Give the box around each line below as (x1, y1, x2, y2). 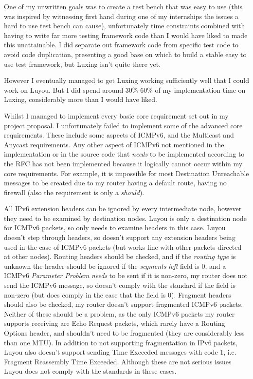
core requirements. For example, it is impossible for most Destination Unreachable (4, 168, 249, 178)
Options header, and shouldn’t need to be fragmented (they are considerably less (4, 328, 245, 338)
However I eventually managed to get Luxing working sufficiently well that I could (4, 75, 249, 85)
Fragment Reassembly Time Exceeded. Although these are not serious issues (4, 356, 232, 366)
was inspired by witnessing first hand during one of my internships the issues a (4, 11, 238, 21)
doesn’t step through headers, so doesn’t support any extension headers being (4, 232, 235, 242)
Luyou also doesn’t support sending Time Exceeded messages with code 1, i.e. (4, 347, 236, 357)
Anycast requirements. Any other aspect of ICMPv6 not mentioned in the (4, 139, 224, 149)
